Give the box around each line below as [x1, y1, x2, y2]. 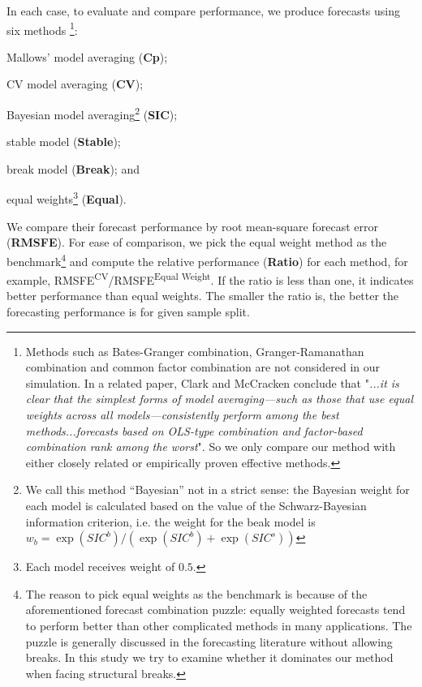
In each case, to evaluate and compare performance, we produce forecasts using [6, 2, 400, 19]
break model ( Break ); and [6, 160, 140, 177]
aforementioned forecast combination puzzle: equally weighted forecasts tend [25, 601, 406, 618]
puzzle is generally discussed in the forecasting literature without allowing [25, 633, 393, 650]
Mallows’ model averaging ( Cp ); [6, 48, 168, 65]
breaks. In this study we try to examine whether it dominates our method [25, 649, 394, 666]
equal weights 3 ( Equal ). [6, 188, 127, 208]
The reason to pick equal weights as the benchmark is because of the [25, 585, 368, 602]
